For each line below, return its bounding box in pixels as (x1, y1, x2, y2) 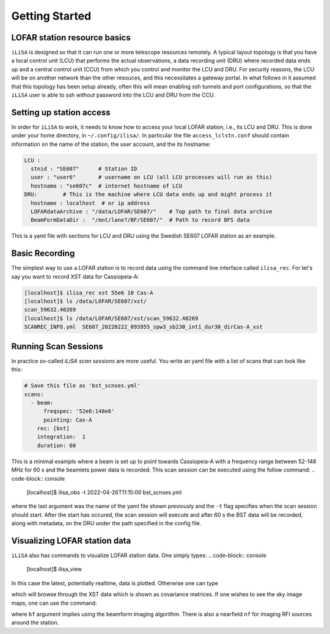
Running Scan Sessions (11, 341, 103, 351)
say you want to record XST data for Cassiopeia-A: (11, 272, 139, 280)
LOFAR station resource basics (11, 32, 131, 43)
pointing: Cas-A (43, 416, 92, 423)
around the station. (11, 619, 59, 626)
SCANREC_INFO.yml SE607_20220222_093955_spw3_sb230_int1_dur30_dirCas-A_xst (24, 324, 263, 330)
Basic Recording (11, 248, 75, 259)
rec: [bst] (37, 425, 70, 432)
